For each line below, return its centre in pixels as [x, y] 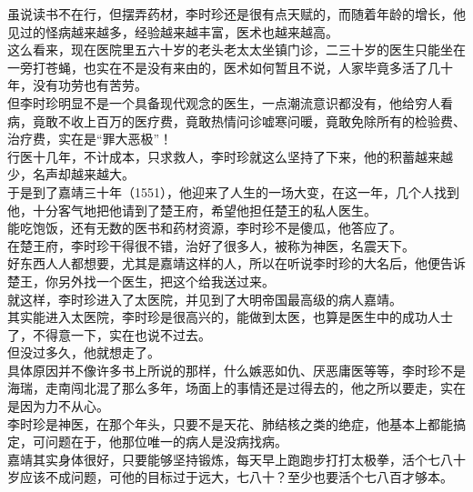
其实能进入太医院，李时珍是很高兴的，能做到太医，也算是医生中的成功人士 [230, 317]
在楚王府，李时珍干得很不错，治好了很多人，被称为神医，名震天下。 [211, 245]
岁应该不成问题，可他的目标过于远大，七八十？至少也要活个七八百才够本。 [230, 477]
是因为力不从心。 [58, 406]
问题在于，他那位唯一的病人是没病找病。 [166, 442]
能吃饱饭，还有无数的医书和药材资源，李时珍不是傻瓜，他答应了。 [205, 228]
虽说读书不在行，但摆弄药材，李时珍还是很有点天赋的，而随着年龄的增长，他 [236, 14]
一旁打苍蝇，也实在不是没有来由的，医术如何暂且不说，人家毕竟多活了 [217, 67]
